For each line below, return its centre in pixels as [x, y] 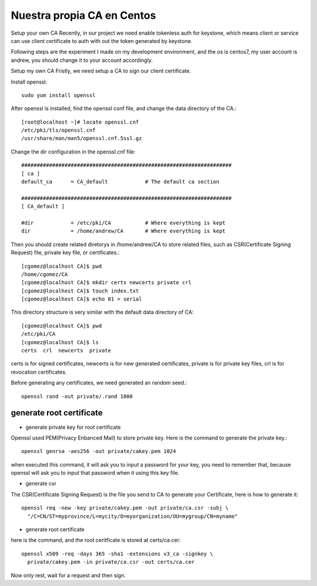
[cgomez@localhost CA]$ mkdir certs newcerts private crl [107, 283]
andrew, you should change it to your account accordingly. [82, 60]
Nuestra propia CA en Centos [83, 15]
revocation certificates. [39, 372]
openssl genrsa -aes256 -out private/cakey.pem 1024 [99, 451]
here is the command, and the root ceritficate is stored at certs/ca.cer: [96, 540]
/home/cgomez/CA [45, 274]
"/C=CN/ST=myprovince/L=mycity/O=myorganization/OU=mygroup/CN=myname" [133, 516]
